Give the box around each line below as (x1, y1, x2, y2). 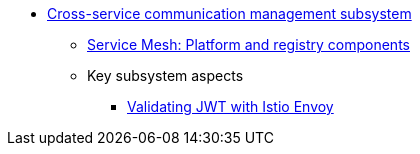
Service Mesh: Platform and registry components (87, 36, 410, 53)
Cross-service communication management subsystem (47, 5, 412, 22)
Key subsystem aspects (87, 67, 244, 84)
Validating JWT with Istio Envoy (127, 98, 334, 115)
